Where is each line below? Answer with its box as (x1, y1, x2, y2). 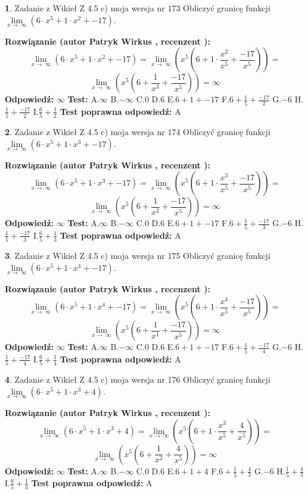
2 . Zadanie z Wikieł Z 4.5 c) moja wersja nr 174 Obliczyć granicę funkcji (5, 126, 270, 138)
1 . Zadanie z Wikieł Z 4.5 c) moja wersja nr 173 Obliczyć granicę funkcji (5, 2, 270, 14)
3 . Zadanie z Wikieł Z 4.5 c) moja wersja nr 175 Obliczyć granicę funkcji (5, 249, 270, 262)
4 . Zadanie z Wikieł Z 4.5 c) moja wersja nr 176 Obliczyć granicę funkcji (5, 373, 270, 386)
